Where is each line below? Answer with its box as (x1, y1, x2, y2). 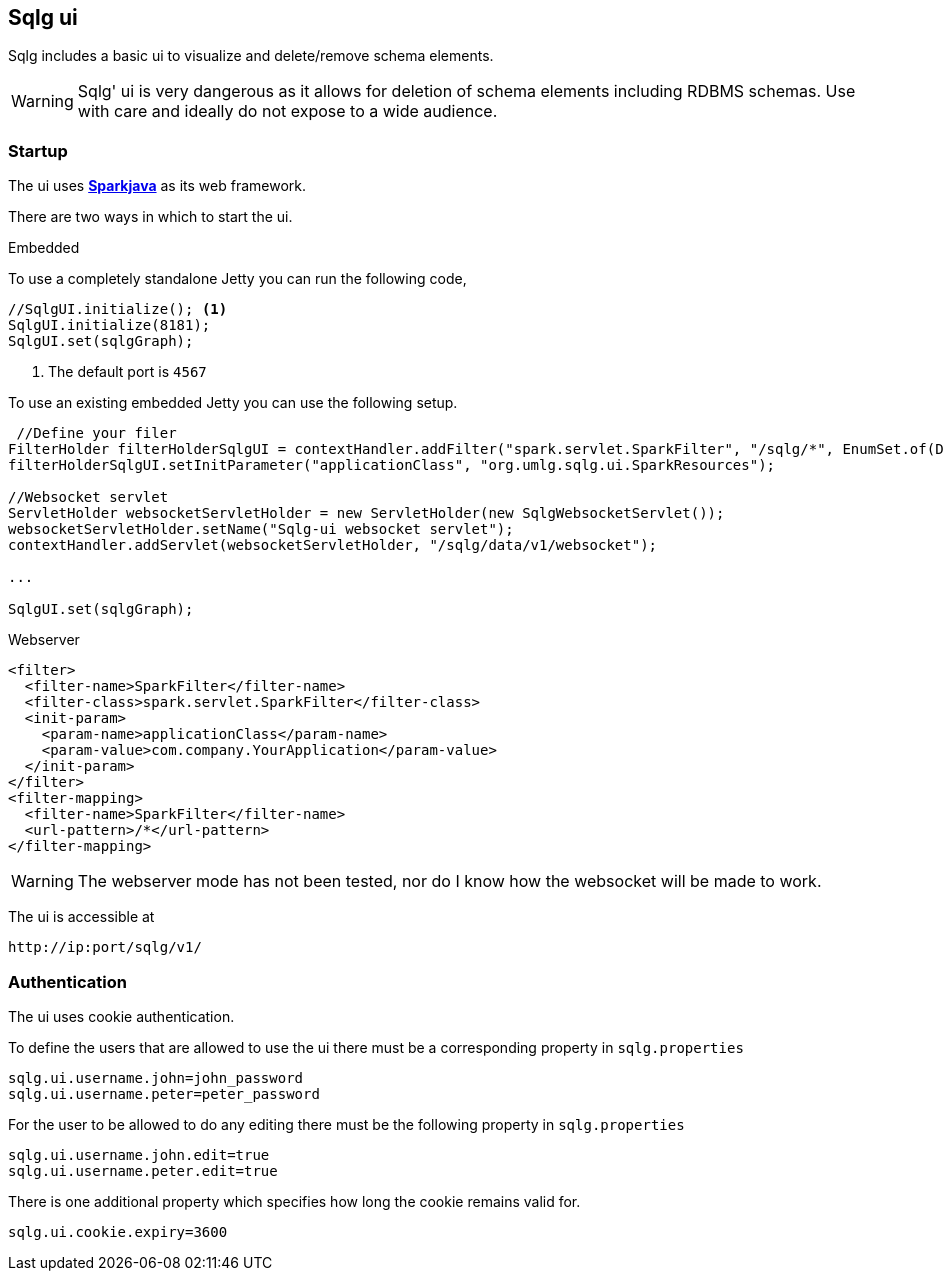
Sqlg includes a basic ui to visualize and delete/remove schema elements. (8, 47, 494, 65)
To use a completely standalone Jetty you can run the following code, (8, 270, 467, 288)
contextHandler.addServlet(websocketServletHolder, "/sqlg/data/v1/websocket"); (8, 537, 658, 554)
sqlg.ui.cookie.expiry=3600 (8, 1223, 228, 1240)
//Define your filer (16, 425, 177, 442)
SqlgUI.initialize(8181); (8, 317, 211, 334)
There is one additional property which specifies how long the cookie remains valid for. (8, 1192, 581, 1210)
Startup (8, 140, 68, 161)
